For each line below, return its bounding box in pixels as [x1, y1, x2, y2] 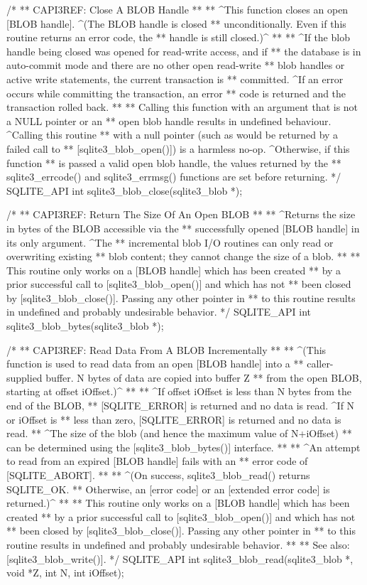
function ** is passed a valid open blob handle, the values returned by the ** [6, 155, 341, 170]
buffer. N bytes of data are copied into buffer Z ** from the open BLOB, [45, 370, 362, 385]
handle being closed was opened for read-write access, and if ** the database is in [6, 43, 361, 58]
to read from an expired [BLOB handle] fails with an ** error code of [6, 453, 308, 468]
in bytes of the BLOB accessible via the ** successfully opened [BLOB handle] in [6, 220, 360, 235]
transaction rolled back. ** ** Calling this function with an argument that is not [6, 100, 358, 114]
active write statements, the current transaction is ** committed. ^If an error [6, 71, 344, 86]
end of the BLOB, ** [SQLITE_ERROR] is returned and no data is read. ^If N [6, 398, 355, 413]
